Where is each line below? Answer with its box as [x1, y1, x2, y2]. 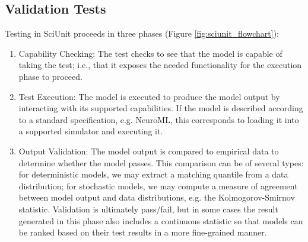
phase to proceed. [18, 70, 82, 82]
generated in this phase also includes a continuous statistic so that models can [18, 214, 303, 227]
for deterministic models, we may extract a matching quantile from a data [18, 168, 288, 180]
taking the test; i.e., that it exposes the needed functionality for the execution [18, 59, 302, 71]
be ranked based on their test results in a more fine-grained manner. [18, 226, 267, 238]
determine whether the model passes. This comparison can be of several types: [18, 156, 304, 169]
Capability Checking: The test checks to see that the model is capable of [18, 47, 282, 59]
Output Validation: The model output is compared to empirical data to [18, 144, 279, 157]
